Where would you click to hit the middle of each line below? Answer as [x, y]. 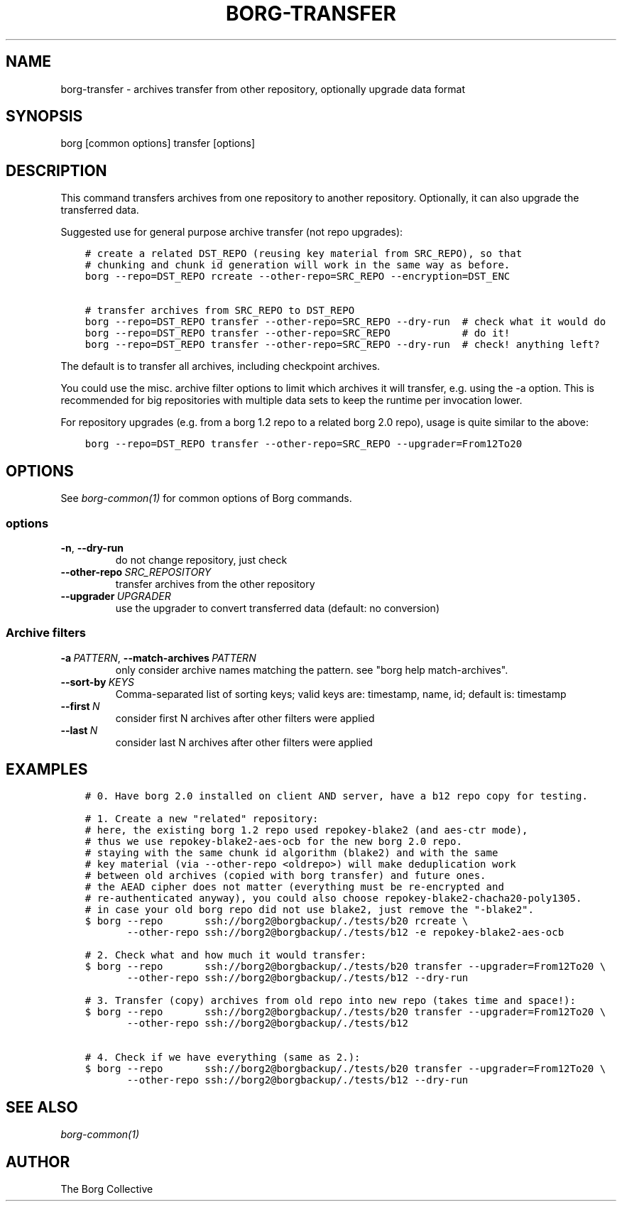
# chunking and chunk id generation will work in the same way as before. [298, 265]
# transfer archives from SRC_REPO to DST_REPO [220, 311]
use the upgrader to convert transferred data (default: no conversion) [277, 608]
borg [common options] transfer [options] [158, 143]
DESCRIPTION [56, 170]
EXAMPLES [47, 770]
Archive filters [46, 633]
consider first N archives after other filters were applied [245, 718]
